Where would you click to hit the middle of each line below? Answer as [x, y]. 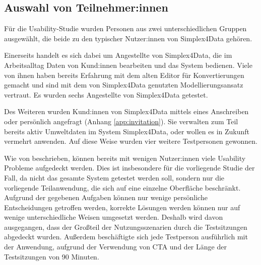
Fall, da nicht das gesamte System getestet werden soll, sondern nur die [114, 177]
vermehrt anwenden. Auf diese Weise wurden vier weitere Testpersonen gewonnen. [131, 141]
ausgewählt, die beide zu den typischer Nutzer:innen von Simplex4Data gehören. [128, 38]
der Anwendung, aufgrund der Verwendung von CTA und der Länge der [115, 247]
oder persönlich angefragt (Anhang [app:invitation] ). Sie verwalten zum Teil [121, 121]
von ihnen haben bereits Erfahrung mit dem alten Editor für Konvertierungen [124, 75]
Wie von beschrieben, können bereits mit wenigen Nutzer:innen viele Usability [125, 158]
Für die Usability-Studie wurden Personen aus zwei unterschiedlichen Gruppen [125, 28]
